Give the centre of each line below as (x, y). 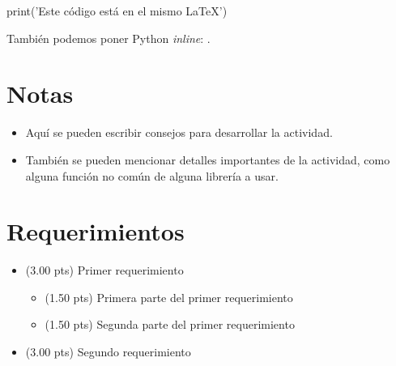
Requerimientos (96, 231)
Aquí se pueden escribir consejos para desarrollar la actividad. (179, 132)
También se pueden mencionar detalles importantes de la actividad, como (208, 159)
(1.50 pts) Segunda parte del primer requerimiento (170, 324)
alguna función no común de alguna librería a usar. (152, 175)
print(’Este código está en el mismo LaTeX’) (117, 11)
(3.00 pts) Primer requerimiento (104, 270)
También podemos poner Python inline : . (109, 38)
